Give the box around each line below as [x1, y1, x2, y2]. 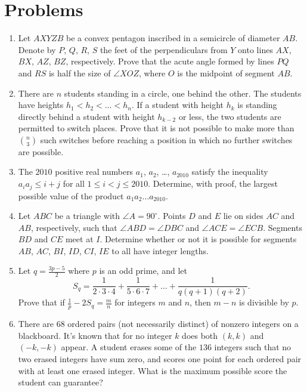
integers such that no [214, 341, 292, 353]
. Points [157, 209, 186, 222]
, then [190, 296, 211, 308]
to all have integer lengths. [111, 244, 209, 257]
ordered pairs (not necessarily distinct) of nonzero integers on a [67, 317, 299, 330]
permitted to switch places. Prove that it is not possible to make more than [18, 122, 294, 134]
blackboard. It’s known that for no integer [18, 329, 172, 341]
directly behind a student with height [18, 110, 155, 122]
